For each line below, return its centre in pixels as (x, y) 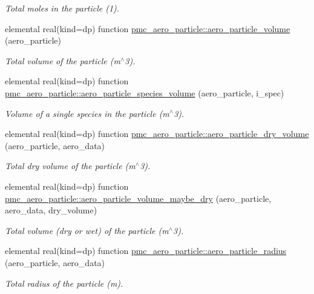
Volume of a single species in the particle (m (87, 113)
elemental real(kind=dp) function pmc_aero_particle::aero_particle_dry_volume (157, 134)
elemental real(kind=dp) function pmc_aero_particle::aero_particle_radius (146, 251)
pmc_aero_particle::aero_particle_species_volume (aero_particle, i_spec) (145, 92)
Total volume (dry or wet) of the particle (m (87, 230)
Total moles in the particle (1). (62, 8)
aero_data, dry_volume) (51, 210)
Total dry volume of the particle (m (70, 166)
